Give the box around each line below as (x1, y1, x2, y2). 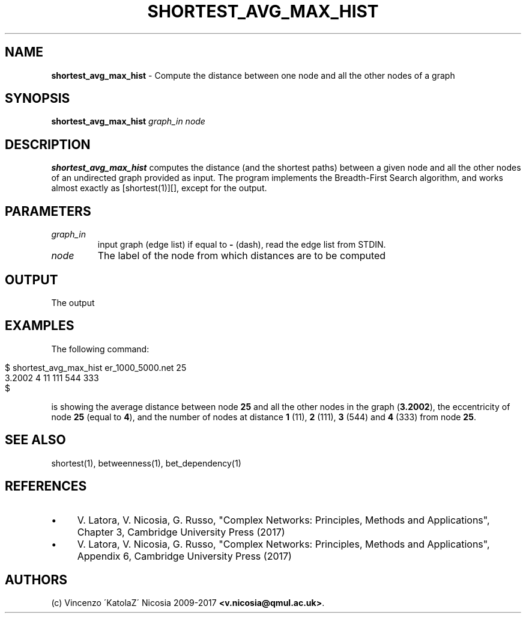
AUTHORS (5, 572, 68, 587)
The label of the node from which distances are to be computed (97, 249, 386, 262)
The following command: (51, 343, 150, 354)
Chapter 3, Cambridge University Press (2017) (77, 525, 285, 538)
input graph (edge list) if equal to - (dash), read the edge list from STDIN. (97, 239, 386, 250)
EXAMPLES (5, 318, 74, 334)
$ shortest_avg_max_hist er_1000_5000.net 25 (5, 362, 187, 373)
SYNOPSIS (5, 91, 70, 106)
